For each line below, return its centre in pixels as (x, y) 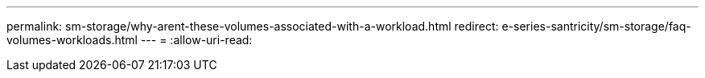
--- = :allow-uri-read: (196, 40)
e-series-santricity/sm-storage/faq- (596, 26)
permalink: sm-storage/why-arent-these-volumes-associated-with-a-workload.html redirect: (253, 26)
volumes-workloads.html (72, 40)
